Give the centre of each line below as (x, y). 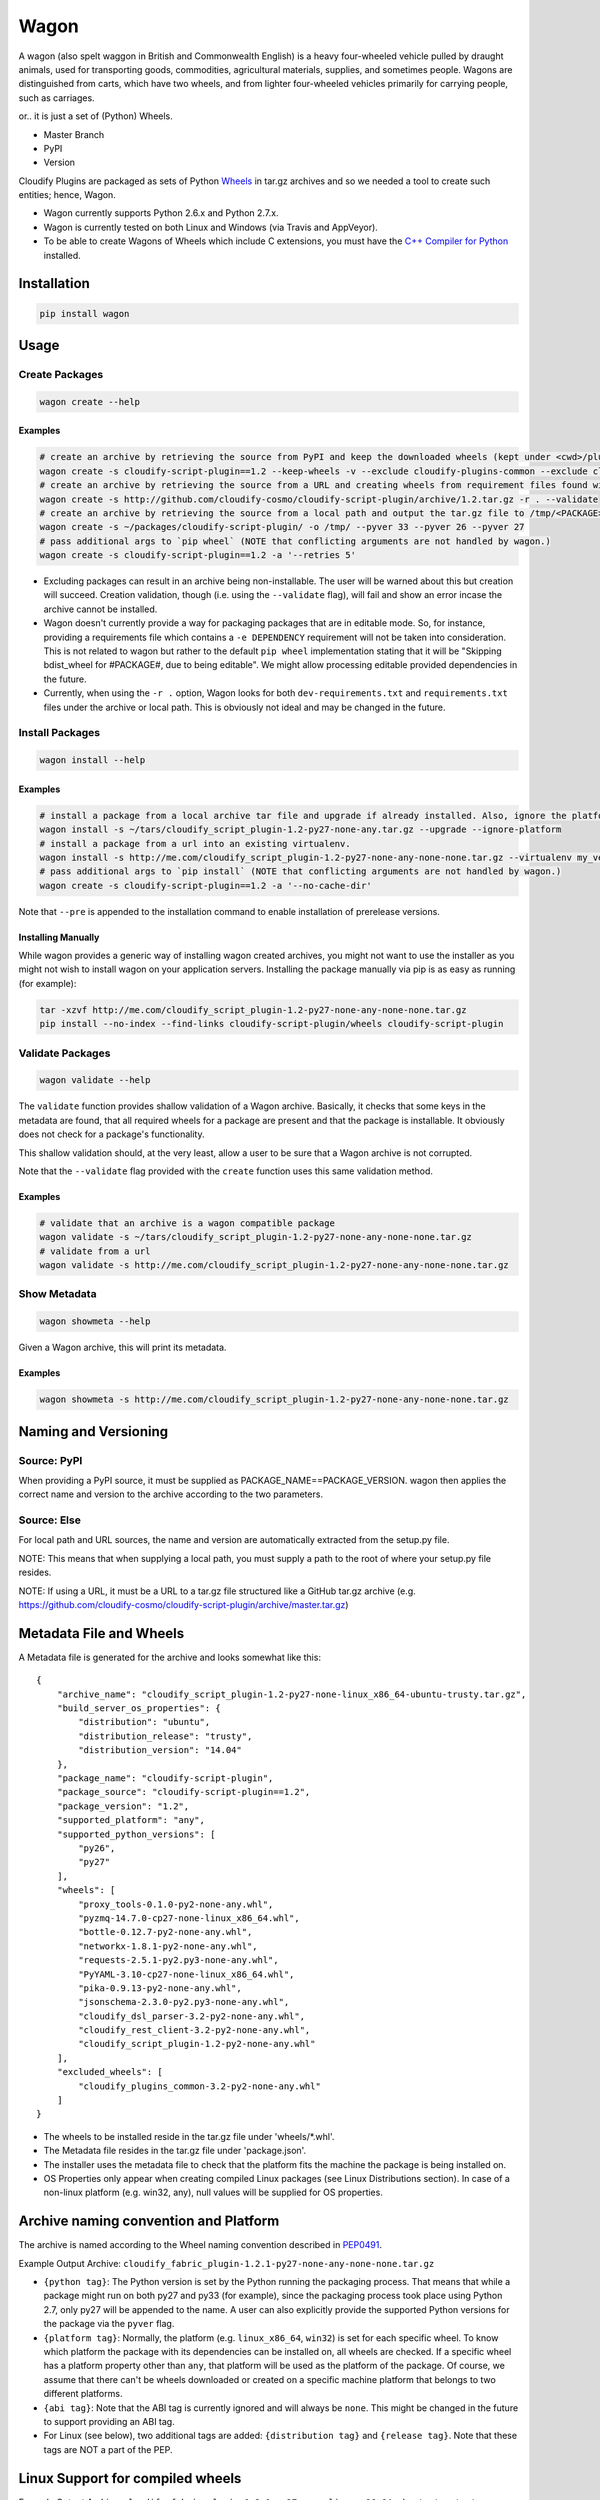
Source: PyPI (50, 1460)
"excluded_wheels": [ (110, 2072)
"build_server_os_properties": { (139, 1708)
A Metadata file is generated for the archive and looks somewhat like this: (170, 1657)
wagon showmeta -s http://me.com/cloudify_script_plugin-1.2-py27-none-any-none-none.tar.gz (274, 1399)
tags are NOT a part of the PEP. (108, 2449)
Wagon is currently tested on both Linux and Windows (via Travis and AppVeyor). (211, 227)
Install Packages (59, 733)
